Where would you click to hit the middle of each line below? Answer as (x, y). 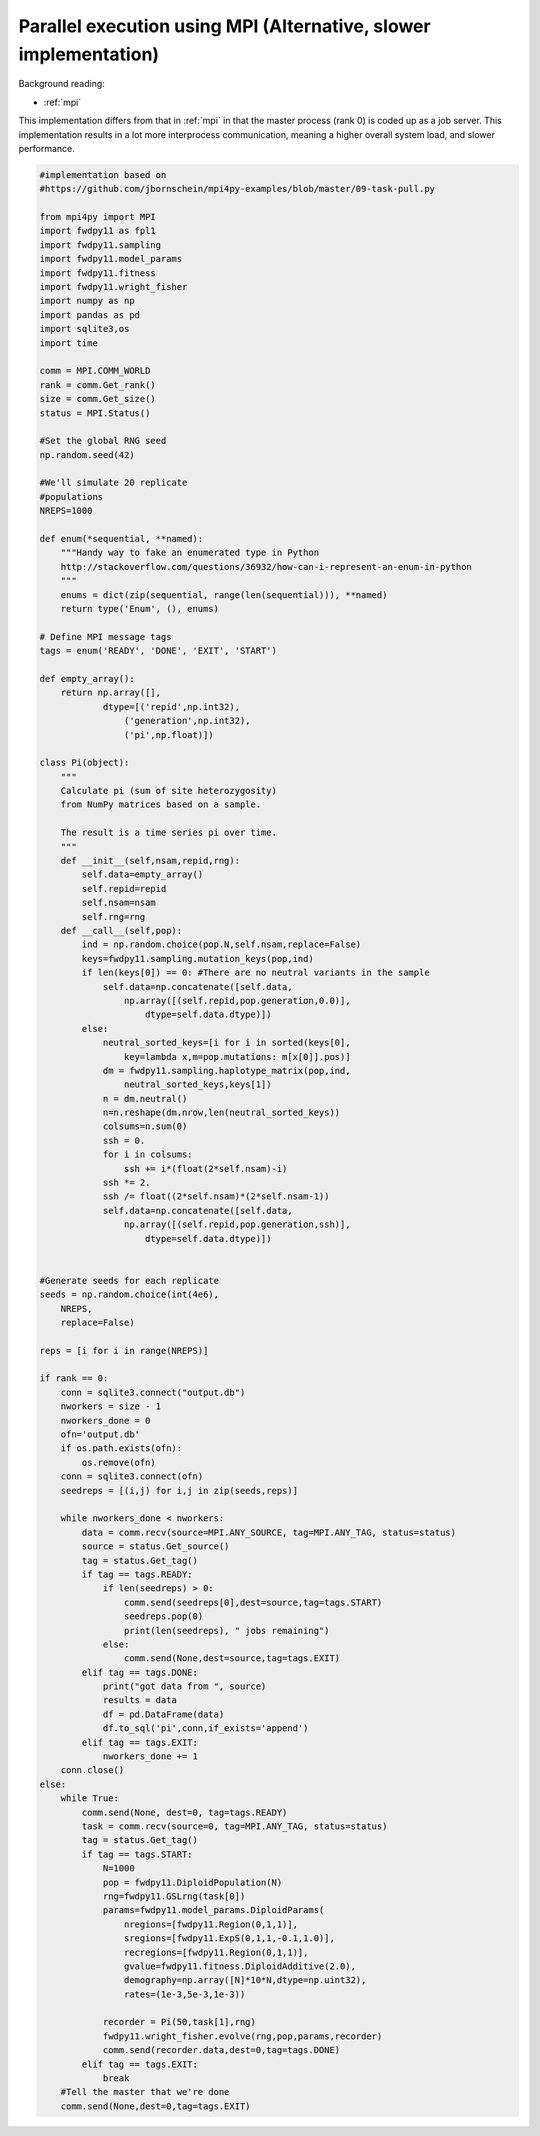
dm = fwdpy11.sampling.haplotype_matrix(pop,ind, (226, 1070)
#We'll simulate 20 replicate (113, 483)
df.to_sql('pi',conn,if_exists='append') (205, 1728)
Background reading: (61, 84)
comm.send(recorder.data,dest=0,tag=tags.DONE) (221, 2050)
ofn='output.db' (100, 1434)
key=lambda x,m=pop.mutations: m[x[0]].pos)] (237, 1056)
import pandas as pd (89, 314)
